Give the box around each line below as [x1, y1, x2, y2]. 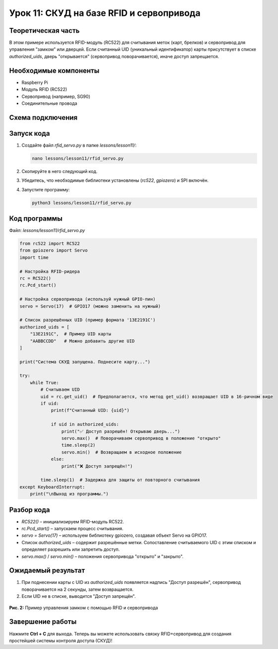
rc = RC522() [19, 276, 52, 281]
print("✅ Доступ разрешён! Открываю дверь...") [61, 428, 180, 434]
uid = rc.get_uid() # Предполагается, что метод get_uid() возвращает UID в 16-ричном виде [40, 394, 274, 400]
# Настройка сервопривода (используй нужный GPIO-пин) [19, 296, 156, 302]
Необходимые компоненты [9, 66, 100, 75]
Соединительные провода [21, 100, 78, 106]
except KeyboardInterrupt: [19, 484, 85, 489]
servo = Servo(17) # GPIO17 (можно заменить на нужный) [19, 303, 161, 309]
